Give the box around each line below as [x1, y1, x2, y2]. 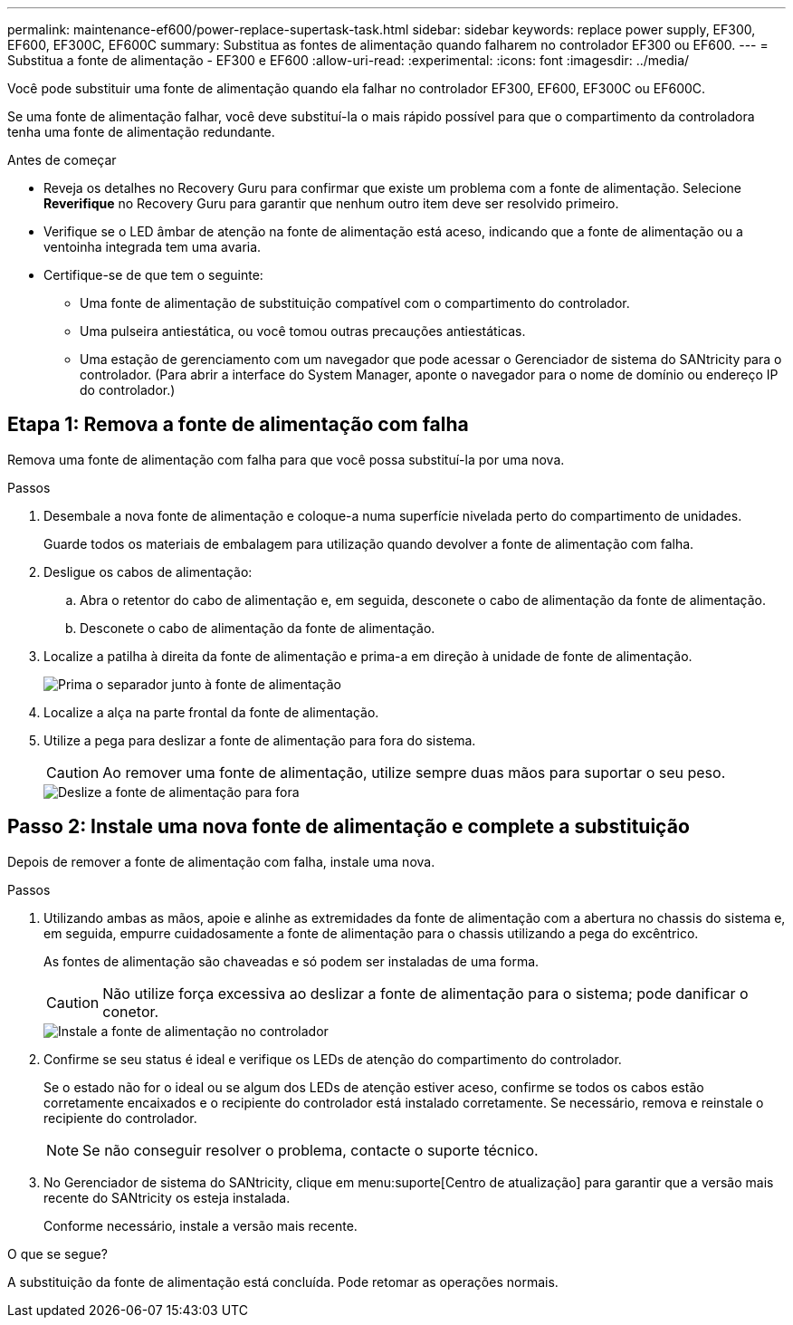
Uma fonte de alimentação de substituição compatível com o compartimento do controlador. [80, 295, 630, 311]
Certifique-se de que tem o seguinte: [43, 267, 263, 283]
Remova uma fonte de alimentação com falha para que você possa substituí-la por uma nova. [7, 451, 565, 467]
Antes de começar [7, 152, 117, 168]
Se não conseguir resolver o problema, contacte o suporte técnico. [82, 1140, 539, 1159]
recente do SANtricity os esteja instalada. [43, 1189, 291, 1205]
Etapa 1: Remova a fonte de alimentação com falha [7, 413, 469, 437]
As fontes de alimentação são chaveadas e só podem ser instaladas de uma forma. [43, 953, 540, 969]
